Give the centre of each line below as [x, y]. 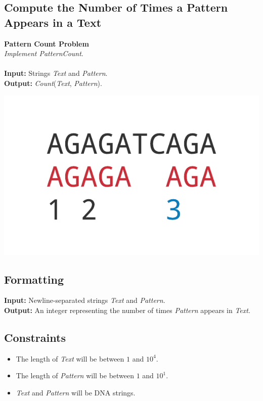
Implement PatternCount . [44, 53]
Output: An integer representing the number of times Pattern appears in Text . [127, 310]
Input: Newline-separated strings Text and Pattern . [85, 300]
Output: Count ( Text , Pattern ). [53, 83]
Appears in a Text [53, 22]
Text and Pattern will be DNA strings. [76, 392]
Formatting [34, 279]
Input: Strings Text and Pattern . [56, 73]
